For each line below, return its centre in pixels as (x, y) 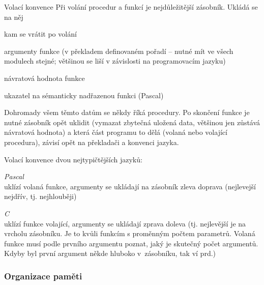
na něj (14, 17)
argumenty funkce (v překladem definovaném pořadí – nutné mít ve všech (119, 51)
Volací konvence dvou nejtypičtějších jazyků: (73, 159)
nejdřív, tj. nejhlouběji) (40, 196)
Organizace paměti (43, 276)
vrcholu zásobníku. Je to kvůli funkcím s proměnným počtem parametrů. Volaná (130, 233)
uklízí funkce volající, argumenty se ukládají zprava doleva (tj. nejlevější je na (125, 223)
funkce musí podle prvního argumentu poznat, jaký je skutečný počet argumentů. (131, 243)
